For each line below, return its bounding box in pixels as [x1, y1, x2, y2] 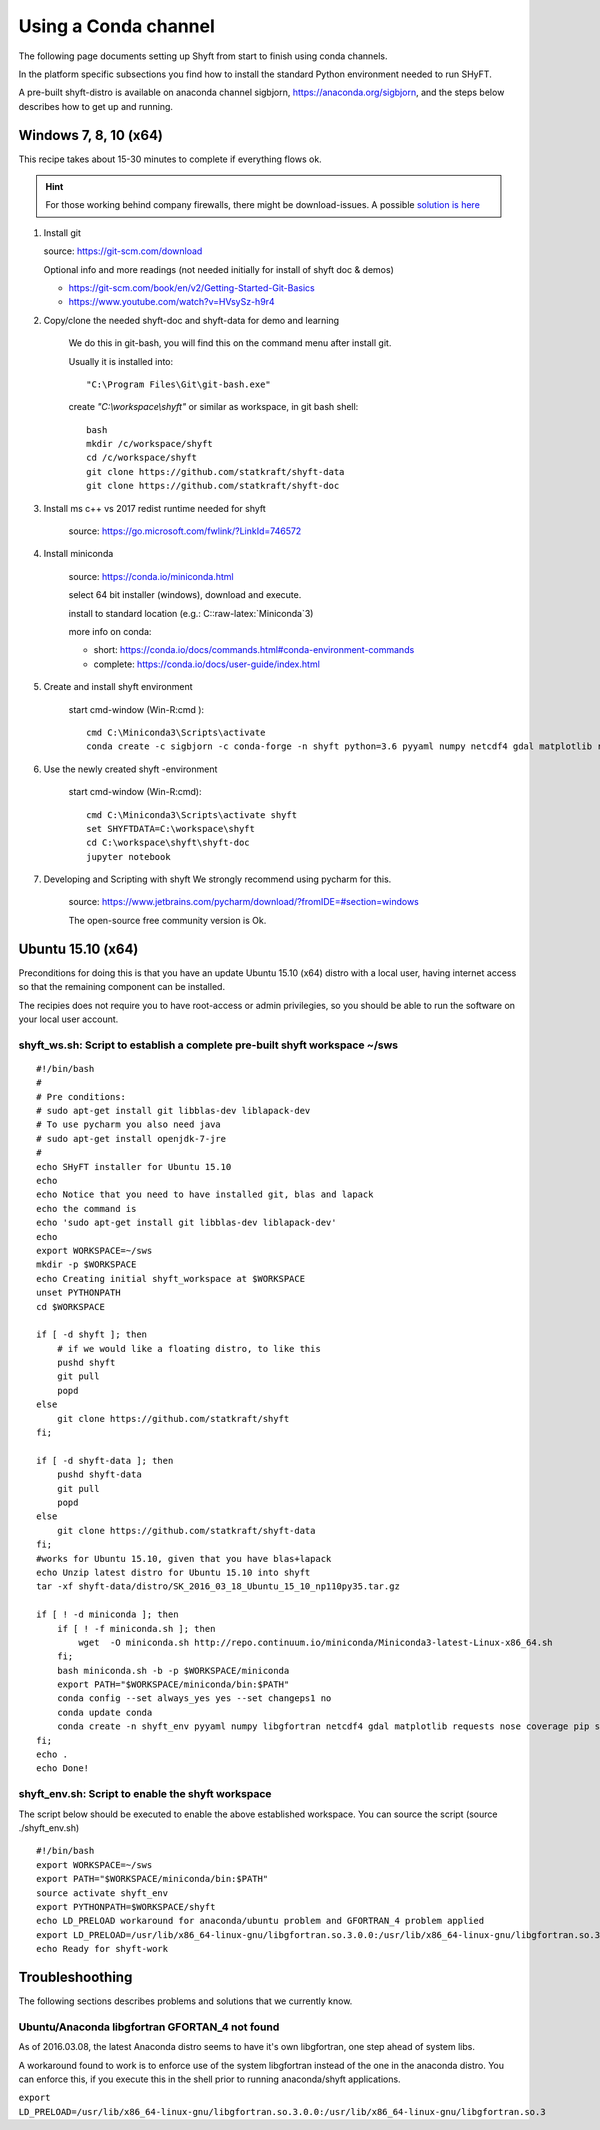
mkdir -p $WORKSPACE [36, 1259, 137, 1270]
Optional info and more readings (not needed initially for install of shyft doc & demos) [43, 263, 394, 275]
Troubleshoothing [18, 1968, 133, 1985]
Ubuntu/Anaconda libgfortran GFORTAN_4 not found [18, 2020, 280, 2034]
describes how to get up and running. [18, 100, 174, 112]
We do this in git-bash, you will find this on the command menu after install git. [68, 337, 392, 349]
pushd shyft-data [56, 1469, 142, 1480]
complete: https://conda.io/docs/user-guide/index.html [93, 658, 320, 670]
